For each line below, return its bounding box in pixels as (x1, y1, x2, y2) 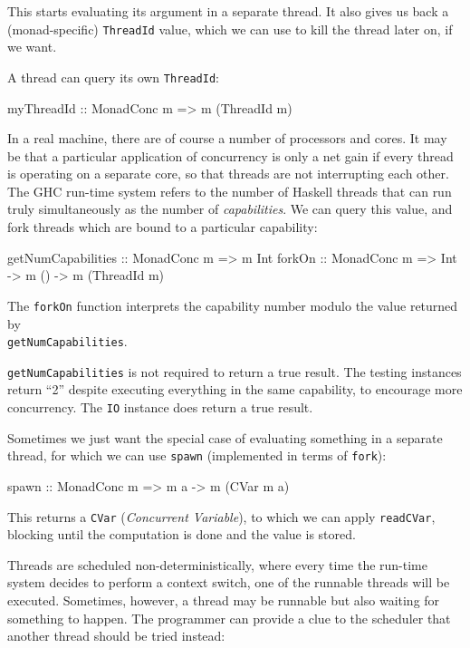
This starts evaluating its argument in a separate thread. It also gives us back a (7, 2, 449, 20)
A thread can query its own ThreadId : (7, 67, 220, 86)
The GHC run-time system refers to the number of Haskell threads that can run (7, 181, 452, 200)
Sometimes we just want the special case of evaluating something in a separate (7, 428, 443, 447)
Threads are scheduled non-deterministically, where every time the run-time (7, 555, 428, 574)
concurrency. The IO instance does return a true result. (7, 398, 313, 416)
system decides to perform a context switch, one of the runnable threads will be (7, 573, 450, 592)
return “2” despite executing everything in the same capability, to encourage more (7, 380, 463, 399)
